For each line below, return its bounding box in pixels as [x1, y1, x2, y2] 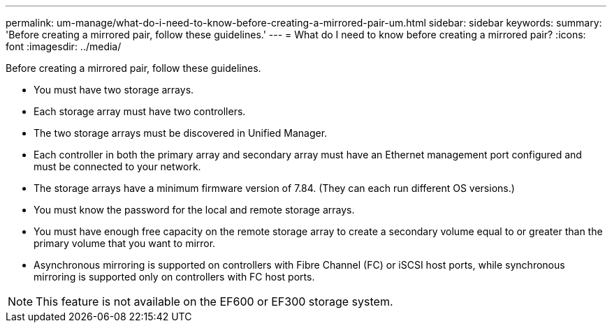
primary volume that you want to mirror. [34, 237, 216, 249]
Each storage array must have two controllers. [34, 105, 246, 117]
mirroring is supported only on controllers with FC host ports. [34, 271, 315, 283]
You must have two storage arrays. [34, 84, 194, 96]
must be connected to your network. [34, 161, 201, 172]
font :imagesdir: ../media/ [6, 40, 122, 52]
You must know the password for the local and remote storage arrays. [34, 204, 355, 216]
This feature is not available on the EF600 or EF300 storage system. [36, 295, 393, 308]
